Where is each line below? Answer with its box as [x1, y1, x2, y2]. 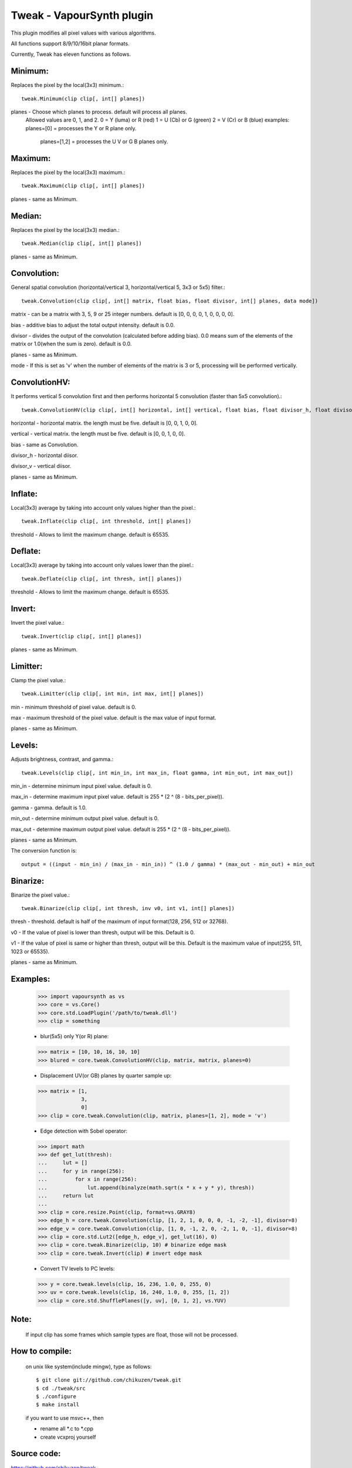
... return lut [38, 1193, 94, 1199]
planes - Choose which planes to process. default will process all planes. [11, 109, 188, 116]
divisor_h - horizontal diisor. [11, 452, 79, 459]
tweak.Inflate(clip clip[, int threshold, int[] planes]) [21, 518, 192, 525]
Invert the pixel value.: [11, 619, 65, 627]
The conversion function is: [11, 847, 77, 854]
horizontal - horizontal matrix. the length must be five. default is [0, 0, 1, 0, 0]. [11, 419, 198, 426]
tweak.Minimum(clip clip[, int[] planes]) [21, 95, 145, 102]
